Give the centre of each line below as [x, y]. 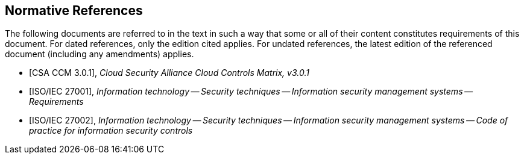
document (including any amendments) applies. [99, 54]
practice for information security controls [111, 131]
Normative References [74, 11]
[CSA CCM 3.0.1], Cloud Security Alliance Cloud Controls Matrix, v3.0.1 [169, 73]
